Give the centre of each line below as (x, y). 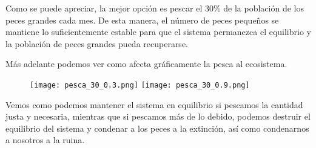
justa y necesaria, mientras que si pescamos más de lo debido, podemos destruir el (158, 116)
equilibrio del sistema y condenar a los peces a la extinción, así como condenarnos (157, 128)
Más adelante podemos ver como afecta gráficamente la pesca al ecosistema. (146, 64)
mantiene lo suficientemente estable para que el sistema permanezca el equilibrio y (158, 32)
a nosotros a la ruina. (45, 140)
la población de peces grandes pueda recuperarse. (97, 43)
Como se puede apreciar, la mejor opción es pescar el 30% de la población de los (155, 8)
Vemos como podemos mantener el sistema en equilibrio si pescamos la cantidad (154, 104)
